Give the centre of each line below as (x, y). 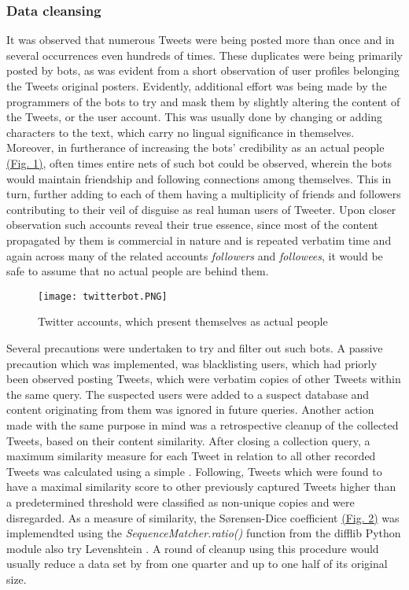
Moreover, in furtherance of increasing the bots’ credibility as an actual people (195, 147)
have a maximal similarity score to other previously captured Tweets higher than (201, 487)
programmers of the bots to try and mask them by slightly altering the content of (203, 101)
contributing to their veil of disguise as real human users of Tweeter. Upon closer (201, 209)
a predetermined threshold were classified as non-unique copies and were (181, 501)
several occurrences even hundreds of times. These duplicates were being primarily (204, 55)
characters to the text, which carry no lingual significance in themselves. (181, 132)
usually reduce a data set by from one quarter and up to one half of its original (197, 564)
